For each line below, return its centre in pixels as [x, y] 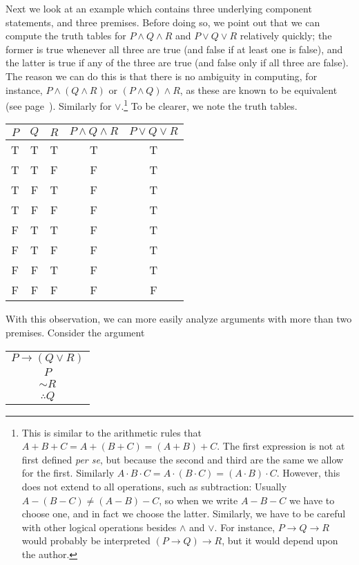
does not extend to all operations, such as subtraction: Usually [154, 486]
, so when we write [198, 500]
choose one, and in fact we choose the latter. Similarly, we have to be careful [184, 514]
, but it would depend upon [280, 540]
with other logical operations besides [99, 527]
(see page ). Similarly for [59, 105]
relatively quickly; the [286, 36]
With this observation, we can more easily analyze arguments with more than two [179, 319]
